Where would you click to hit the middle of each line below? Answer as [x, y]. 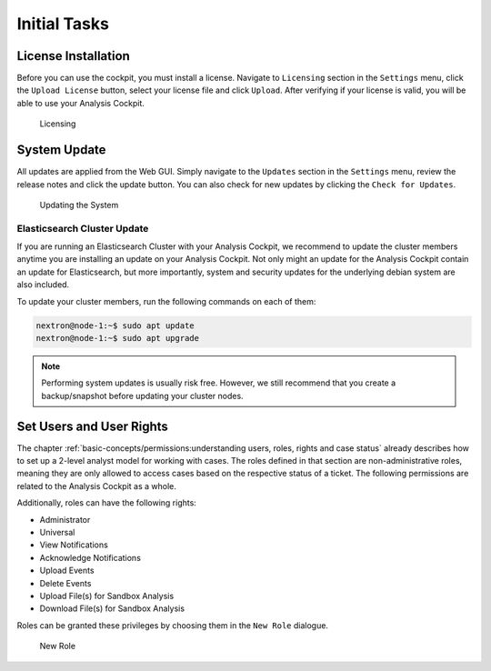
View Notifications [74, 545]
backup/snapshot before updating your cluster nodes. [143, 396]
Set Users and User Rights [92, 426]
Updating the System [79, 205]
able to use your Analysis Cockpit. [81, 103]
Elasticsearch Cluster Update [83, 228]
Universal [57, 533]
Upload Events [67, 571]
